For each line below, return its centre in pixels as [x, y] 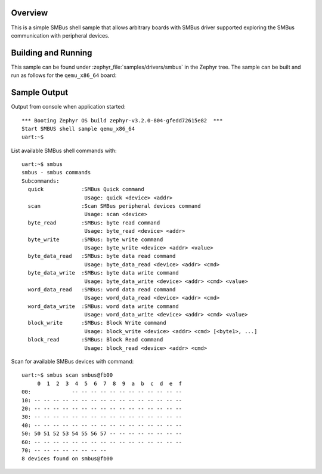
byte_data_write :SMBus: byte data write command [103, 273]
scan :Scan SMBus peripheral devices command [114, 206]
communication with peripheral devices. [60, 35]
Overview [30, 13]
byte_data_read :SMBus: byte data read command [102, 256]
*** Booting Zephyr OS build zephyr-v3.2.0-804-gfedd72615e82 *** [122, 120]
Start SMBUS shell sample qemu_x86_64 [78, 129]
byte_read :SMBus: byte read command [94, 223]
